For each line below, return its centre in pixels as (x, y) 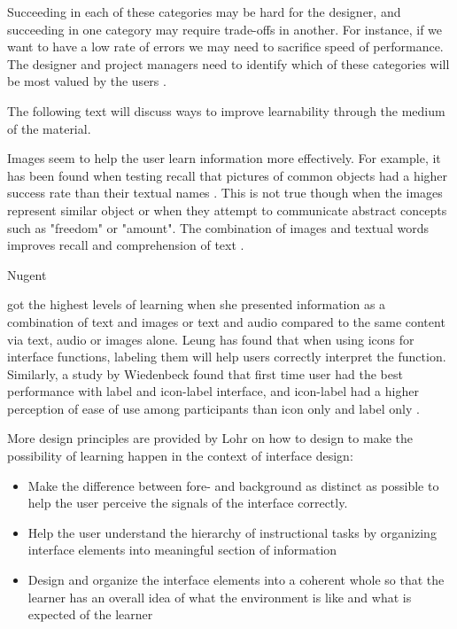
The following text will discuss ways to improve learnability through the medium (226, 110)
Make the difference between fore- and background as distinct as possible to (233, 485)
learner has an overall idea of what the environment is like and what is (220, 597)
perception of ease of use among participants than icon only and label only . (213, 408)
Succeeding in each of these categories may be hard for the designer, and (204, 12)
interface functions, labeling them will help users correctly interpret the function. (227, 357)
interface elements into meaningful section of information (182, 550)
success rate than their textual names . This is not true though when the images (225, 193)
